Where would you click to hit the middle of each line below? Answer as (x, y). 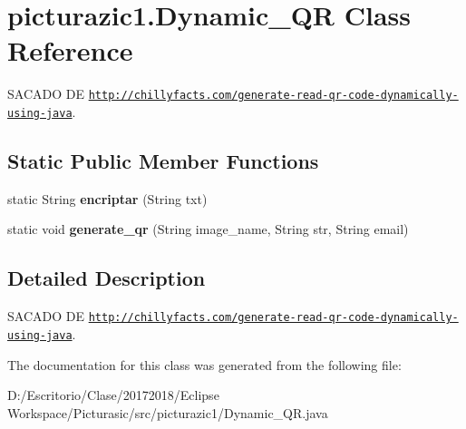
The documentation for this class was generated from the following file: (204, 364)
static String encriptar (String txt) (107, 198)
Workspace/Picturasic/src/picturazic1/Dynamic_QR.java (168, 412)
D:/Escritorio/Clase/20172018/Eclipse (113, 395)
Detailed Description (107, 278)
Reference (70, 50)
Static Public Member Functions (163, 161)
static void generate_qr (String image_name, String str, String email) (208, 229)
